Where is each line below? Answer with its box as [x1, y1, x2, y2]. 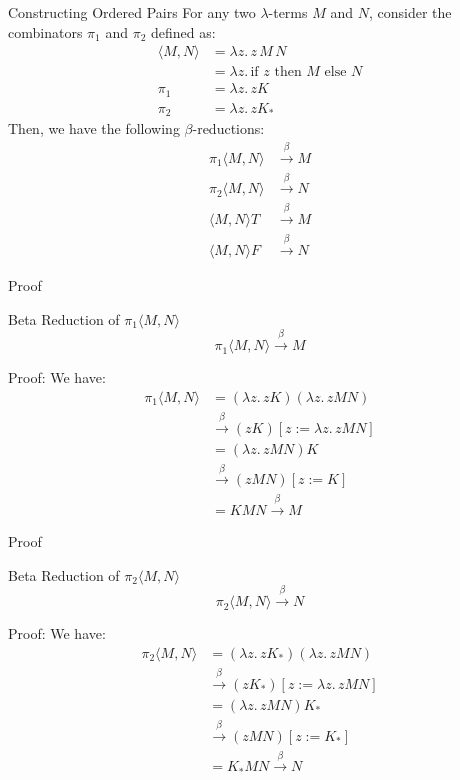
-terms [268, 2, 308, 22]
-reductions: [192, 118, 265, 139]
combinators [8, 21, 83, 42]
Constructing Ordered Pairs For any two [8, 2, 256, 22]
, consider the [368, 2, 452, 22]
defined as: [150, 21, 216, 42]
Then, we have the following [8, 118, 180, 139]
